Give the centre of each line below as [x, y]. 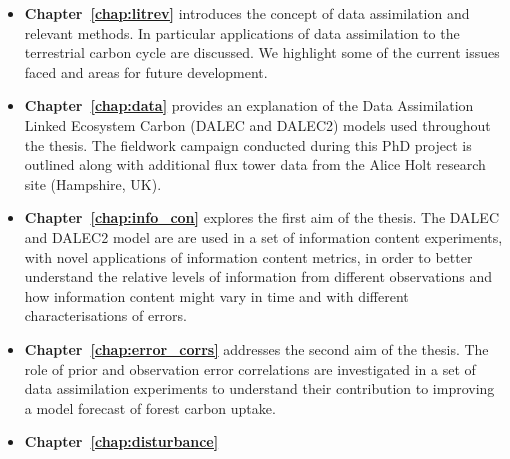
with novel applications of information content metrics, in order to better [248, 256]
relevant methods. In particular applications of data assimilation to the [242, 32]
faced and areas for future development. [146, 71]
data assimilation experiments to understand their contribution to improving [259, 388]
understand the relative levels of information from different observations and [258, 276]
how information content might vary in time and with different [216, 295]
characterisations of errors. [106, 315]
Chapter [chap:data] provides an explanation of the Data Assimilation [249, 105]
